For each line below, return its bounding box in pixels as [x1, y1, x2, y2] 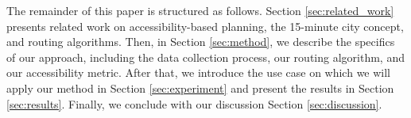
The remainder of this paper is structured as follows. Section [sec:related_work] [6, 2, 394, 18]
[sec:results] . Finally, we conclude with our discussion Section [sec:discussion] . [6, 95, 382, 112]
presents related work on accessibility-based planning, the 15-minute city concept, [6, 17, 404, 34]
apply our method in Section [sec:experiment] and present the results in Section [6, 79, 394, 96]
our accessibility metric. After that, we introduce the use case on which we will [6, 64, 391, 81]
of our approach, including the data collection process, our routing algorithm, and [6, 48, 405, 65]
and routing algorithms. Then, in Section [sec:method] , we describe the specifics [6, 33, 395, 50]
